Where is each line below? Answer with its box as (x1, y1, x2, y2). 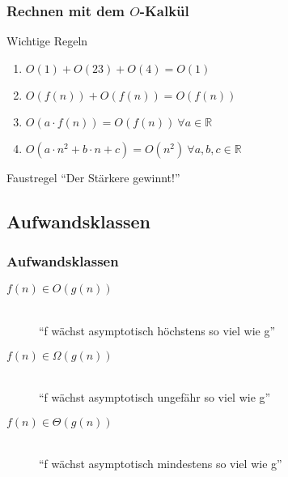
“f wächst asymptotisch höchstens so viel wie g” (39, 322, 276, 339)
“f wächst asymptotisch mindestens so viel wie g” (39, 455, 282, 472)
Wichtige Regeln (6, 32, 88, 49)
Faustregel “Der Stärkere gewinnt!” (6, 168, 180, 185)
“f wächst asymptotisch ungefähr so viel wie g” (39, 389, 271, 406)
